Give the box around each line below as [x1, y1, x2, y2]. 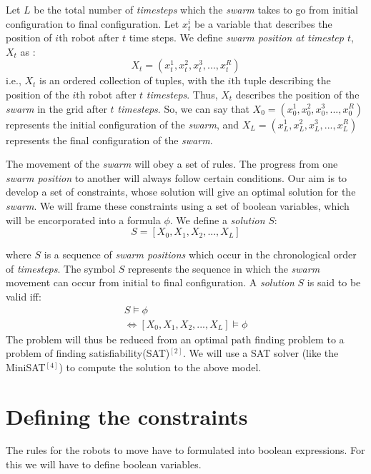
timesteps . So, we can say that [117, 101, 249, 116]
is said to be [307, 275, 361, 290]
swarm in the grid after [6, 101, 107, 116]
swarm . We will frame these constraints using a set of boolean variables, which [6, 198, 350, 213]
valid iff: [6, 288, 41, 303]
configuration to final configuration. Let [6, 16, 179, 31]
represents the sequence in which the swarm [127, 261, 320, 276]
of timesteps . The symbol [6, 261, 116, 276]
